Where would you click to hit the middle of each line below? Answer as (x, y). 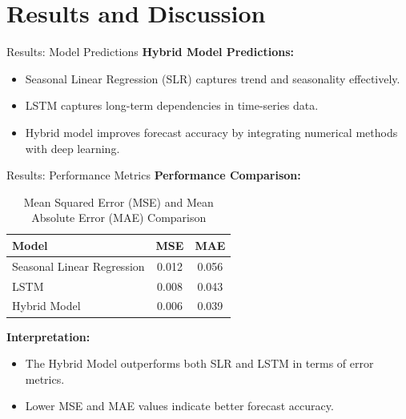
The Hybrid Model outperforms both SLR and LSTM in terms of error (199, 363)
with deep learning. (72, 148)
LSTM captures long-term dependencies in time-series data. (172, 105)
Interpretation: (48, 336)
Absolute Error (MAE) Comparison (119, 218)
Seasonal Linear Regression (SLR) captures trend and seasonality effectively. (213, 78)
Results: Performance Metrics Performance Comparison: (154, 175)
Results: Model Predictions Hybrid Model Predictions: (150, 52)
